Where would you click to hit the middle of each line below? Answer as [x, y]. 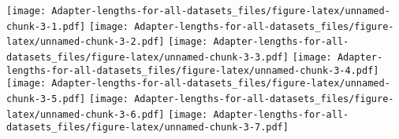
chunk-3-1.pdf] [46, 26]
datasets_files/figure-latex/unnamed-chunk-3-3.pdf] [147, 57]
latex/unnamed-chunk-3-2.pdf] [86, 42]
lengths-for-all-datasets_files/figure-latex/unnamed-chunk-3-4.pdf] [193, 70]
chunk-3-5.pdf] [46, 99]
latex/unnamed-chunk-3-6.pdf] [86, 114]
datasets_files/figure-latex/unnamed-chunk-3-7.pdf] [147, 128]
